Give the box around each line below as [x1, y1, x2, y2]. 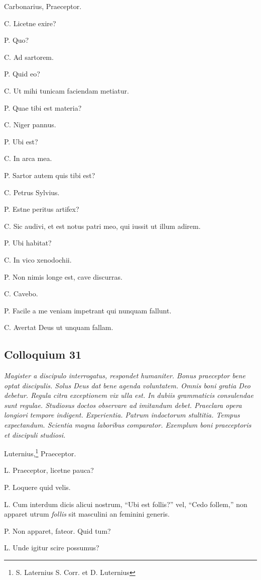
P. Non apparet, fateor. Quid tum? [4, 525, 111, 536]
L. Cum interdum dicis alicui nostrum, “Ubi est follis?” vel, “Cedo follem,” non [4, 499, 247, 509]
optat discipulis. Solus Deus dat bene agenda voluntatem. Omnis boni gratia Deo [4, 380, 250, 390]
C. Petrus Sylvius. [4, 187, 60, 197]
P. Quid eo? [4, 68, 40, 79]
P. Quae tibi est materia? [4, 102, 82, 113]
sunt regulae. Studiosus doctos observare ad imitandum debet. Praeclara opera [4, 399, 242, 410]
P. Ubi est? [4, 136, 38, 146]
